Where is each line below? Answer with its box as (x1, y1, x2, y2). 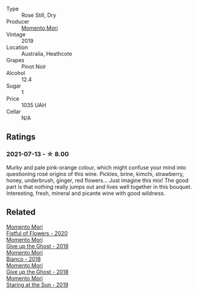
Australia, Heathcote (21, 50, 72, 57)
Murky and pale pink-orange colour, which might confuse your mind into (6, 163, 187, 171)
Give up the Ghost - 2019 (6, 242, 69, 250)
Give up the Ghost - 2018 (6, 268, 69, 275)
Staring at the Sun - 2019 (6, 281, 69, 288)
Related (6, 207, 36, 217)
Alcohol (6, 70, 25, 76)
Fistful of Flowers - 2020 (6, 229, 68, 237)
